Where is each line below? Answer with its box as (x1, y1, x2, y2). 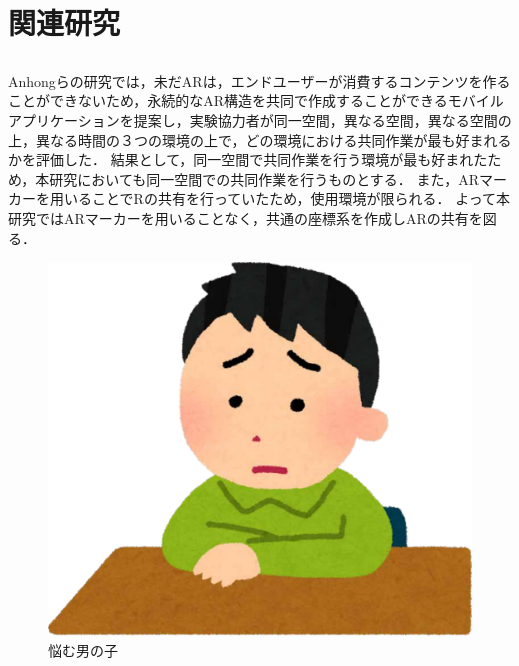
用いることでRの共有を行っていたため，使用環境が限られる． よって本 (49, 188, 511, 209)
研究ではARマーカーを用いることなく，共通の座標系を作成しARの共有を (8, 207, 483, 228)
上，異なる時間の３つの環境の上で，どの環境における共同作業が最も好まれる (8, 129, 512, 150)
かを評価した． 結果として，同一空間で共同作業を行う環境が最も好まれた (8, 149, 488, 170)
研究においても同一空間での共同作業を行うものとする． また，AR (49, 168, 479, 189)
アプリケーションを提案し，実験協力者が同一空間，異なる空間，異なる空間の (8, 109, 512, 130)
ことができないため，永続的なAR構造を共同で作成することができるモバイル (8, 90, 504, 111)
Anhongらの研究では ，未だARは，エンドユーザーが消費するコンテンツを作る (8, 70, 511, 91)
